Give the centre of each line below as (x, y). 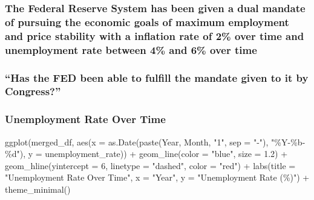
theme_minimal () (38, 189)
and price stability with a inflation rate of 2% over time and (155, 35)
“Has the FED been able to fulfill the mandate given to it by (157, 77)
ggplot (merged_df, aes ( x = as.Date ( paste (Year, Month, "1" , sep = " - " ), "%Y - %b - (155, 142)
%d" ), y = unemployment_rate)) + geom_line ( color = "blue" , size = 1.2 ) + (146, 154)
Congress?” (33, 91)
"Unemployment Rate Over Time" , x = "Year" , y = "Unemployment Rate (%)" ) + (157, 177)
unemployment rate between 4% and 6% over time (131, 49)
